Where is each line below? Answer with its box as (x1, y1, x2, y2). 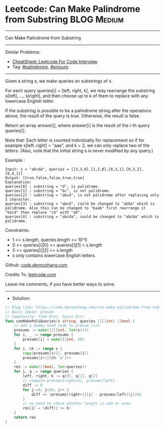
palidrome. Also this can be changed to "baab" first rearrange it (5, 206, 146, 211)
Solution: (12, 295, 30, 301)
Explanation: (5, 179, 32, 184)
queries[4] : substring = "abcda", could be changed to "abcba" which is (5, 214, 160, 219)
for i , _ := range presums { (14, 332, 74, 337)
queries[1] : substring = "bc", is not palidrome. (5, 188, 111, 193)
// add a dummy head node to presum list (14, 323, 100, 328)
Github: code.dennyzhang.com (5, 262, 68, 268)
